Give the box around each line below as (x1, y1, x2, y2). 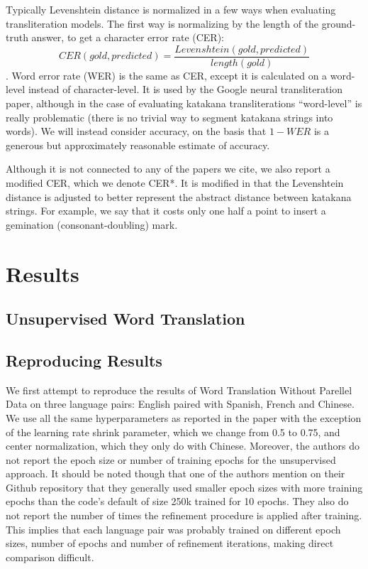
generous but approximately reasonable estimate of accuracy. (6, 137, 270, 152)
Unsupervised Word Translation (6, 308, 245, 330)
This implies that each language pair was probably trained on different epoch (6, 521, 341, 536)
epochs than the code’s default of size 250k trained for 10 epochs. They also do (6, 494, 349, 509)
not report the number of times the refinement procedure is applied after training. (6, 508, 362, 523)
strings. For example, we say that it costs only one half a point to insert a (6, 203, 326, 218)
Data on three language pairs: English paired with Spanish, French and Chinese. (6, 396, 355, 411)
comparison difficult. (6, 549, 94, 564)
